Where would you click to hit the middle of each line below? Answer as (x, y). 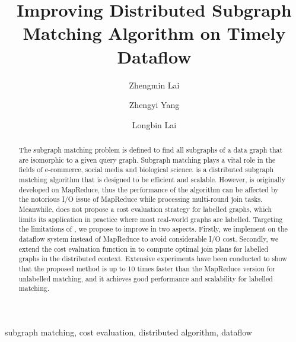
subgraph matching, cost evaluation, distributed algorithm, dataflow (128, 332)
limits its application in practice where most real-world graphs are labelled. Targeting (151, 219)
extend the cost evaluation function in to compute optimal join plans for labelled (144, 248)
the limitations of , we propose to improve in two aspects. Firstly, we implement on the (153, 229)
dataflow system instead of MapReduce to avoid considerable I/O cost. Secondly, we (149, 238)
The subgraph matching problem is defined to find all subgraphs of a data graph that (151, 150)
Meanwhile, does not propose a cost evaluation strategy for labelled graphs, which (145, 209)
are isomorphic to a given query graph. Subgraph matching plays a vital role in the (147, 159)
